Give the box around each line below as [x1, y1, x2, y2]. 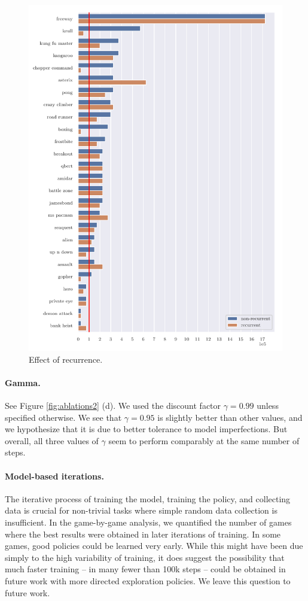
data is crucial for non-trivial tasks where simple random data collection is [5, 504, 277, 517]
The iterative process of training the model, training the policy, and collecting [5, 492, 291, 505]
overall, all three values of [5, 434, 99, 447]
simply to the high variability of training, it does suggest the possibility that [5, 551, 285, 563]
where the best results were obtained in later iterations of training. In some [5, 527, 281, 540]
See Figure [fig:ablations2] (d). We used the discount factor [5, 399, 221, 412]
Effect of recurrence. [29, 353, 103, 365]
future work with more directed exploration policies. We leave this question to [5, 575, 291, 587]
